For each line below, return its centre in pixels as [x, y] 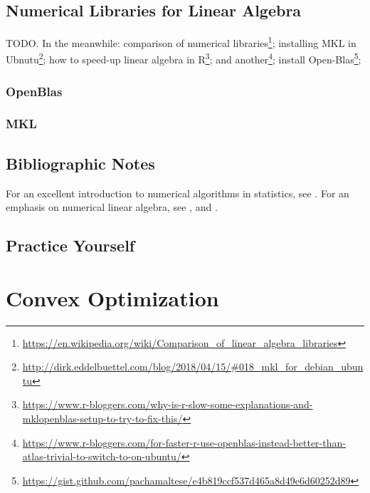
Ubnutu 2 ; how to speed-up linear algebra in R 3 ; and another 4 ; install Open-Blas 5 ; [184, 58]
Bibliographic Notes [80, 163]
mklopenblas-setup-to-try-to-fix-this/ [102, 419]
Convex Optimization [112, 297]
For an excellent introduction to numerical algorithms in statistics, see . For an [178, 193]
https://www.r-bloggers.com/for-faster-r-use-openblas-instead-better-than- [184, 442]
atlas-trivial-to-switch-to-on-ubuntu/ [102, 456]
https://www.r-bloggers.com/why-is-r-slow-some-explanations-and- [168, 404]
